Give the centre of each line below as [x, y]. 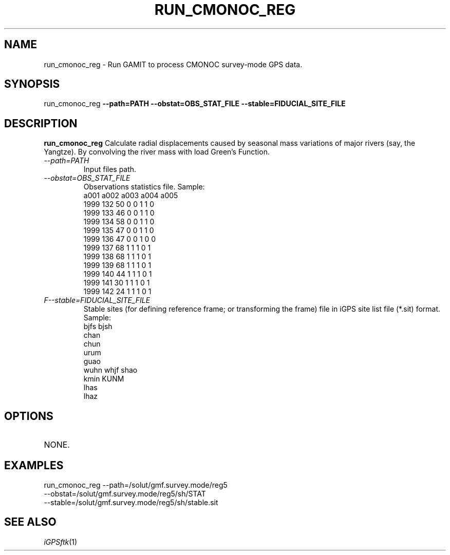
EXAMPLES [34, 465]
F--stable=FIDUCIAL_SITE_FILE [97, 300]
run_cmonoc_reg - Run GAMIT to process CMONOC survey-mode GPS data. [173, 64]
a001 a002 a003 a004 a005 [131, 196]
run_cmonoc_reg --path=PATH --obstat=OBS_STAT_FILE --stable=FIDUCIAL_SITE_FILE [195, 104]
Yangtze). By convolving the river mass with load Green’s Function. [157, 152]
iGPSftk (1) [61, 542]
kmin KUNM [104, 379]
